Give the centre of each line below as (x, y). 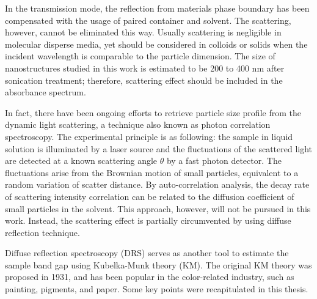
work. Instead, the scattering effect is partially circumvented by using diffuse (148, 220)
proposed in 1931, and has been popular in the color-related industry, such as (150, 277)
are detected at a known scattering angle (81, 161)
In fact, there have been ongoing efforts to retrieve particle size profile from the (153, 112)
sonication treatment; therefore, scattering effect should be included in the (144, 80)
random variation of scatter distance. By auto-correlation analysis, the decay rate (157, 184)
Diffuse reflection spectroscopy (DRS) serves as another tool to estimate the (147, 253)
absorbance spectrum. (46, 92)
